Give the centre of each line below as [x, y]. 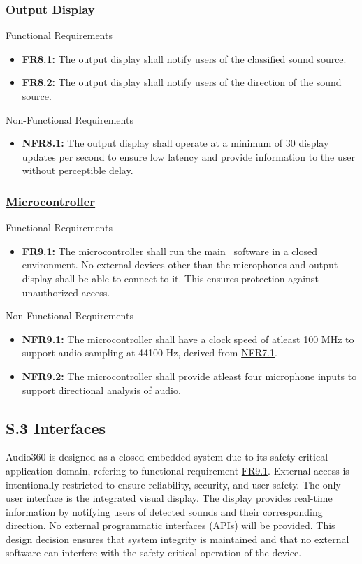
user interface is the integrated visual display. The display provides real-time [169, 498]
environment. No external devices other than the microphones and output [180, 265]
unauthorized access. [66, 292]
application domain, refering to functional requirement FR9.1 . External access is [178, 470]
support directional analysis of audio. [101, 390]
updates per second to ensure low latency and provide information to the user [188, 156]
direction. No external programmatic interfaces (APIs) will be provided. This [171, 525]
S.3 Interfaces [56, 427]
